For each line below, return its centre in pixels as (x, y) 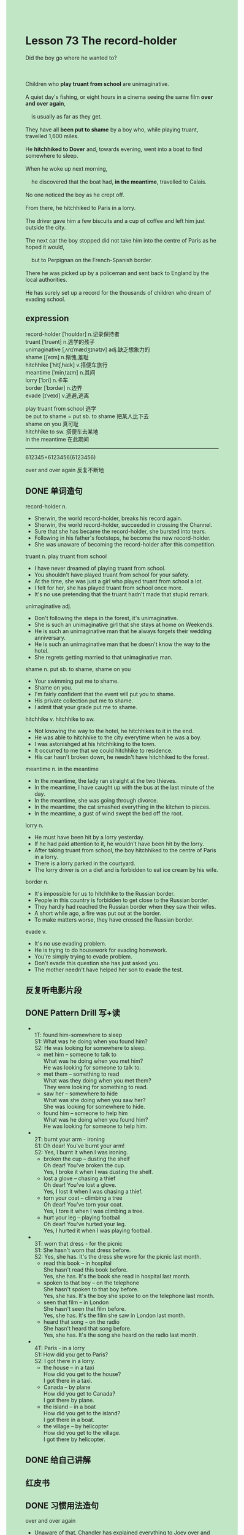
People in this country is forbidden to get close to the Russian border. (122, 900)
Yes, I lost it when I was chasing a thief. (93, 1191)
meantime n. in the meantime (62, 769)
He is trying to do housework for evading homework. (101, 950)
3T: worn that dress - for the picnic (78, 1243)
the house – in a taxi (69, 1367)
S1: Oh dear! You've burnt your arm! (79, 1146)
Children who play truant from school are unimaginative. (97, 84)
